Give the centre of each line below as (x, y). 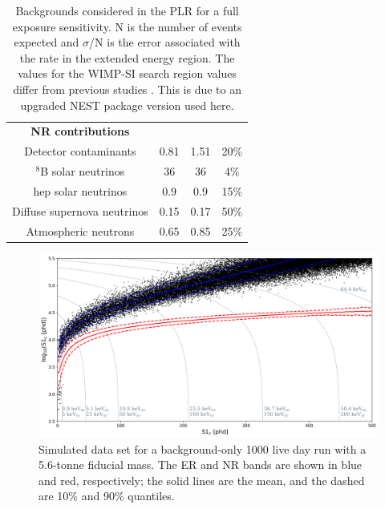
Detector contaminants (80, 151)
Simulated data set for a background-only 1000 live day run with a (203, 448)
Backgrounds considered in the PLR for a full (127, 10)
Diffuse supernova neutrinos (80, 210)
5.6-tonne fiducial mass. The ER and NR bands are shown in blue (201, 465)
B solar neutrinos (83, 171)
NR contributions (80, 131)
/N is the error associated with (165, 42)
